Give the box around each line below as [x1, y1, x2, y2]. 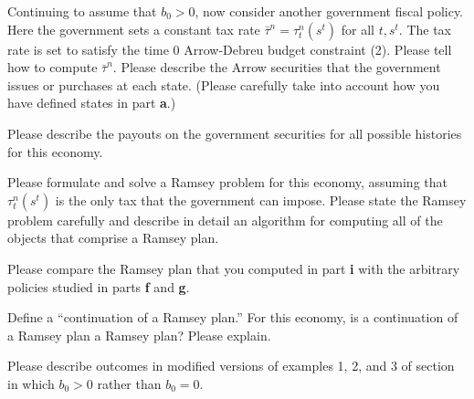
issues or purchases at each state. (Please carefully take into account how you [7, 75, 440, 94]
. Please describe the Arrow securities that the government [112, 58, 441, 77]
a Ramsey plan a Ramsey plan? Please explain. [7, 325, 271, 344]
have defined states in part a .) [7, 93, 176, 112]
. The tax [398, 19, 452, 38]
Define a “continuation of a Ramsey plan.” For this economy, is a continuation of [7, 308, 458, 327]
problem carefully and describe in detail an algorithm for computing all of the [7, 210, 443, 229]
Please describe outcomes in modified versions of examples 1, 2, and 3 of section [7, 356, 455, 375]
